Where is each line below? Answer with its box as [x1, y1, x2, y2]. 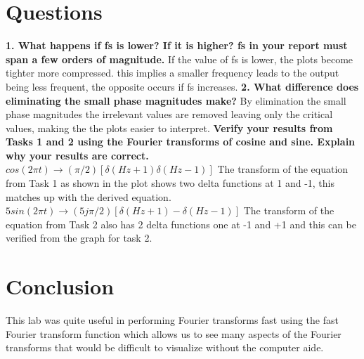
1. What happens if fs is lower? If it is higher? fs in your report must [6, 38, 348, 53]
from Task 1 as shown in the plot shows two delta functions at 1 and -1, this [6, 176, 334, 190]
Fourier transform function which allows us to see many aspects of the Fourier [6, 326, 342, 341]
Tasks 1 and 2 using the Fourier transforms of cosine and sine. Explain [6, 134, 356, 149]
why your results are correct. [6, 148, 149, 162]
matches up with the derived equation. [6, 189, 171, 204]
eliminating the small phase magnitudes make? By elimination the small [6, 93, 346, 107]
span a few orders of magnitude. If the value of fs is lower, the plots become [6, 51, 353, 66]
